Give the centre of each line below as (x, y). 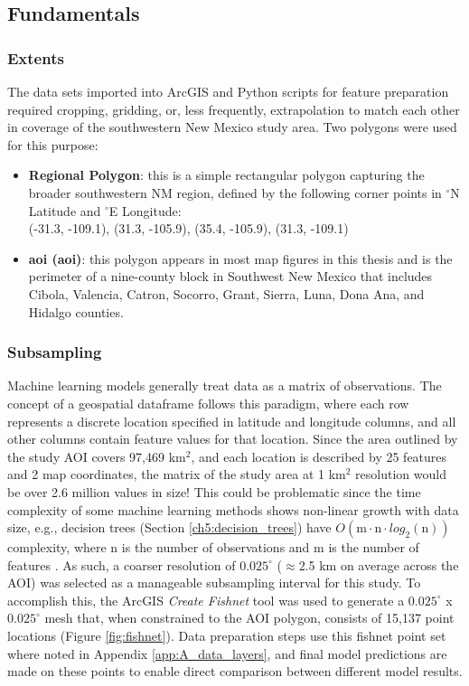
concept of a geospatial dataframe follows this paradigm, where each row (208, 403)
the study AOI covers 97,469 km (97, 456)
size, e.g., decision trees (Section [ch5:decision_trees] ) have (169, 527)
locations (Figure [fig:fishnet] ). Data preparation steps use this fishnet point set (227, 636)
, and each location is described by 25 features (319, 456)
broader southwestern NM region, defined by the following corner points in (235, 192)
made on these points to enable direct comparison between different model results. (235, 671)
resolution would (401, 474)
